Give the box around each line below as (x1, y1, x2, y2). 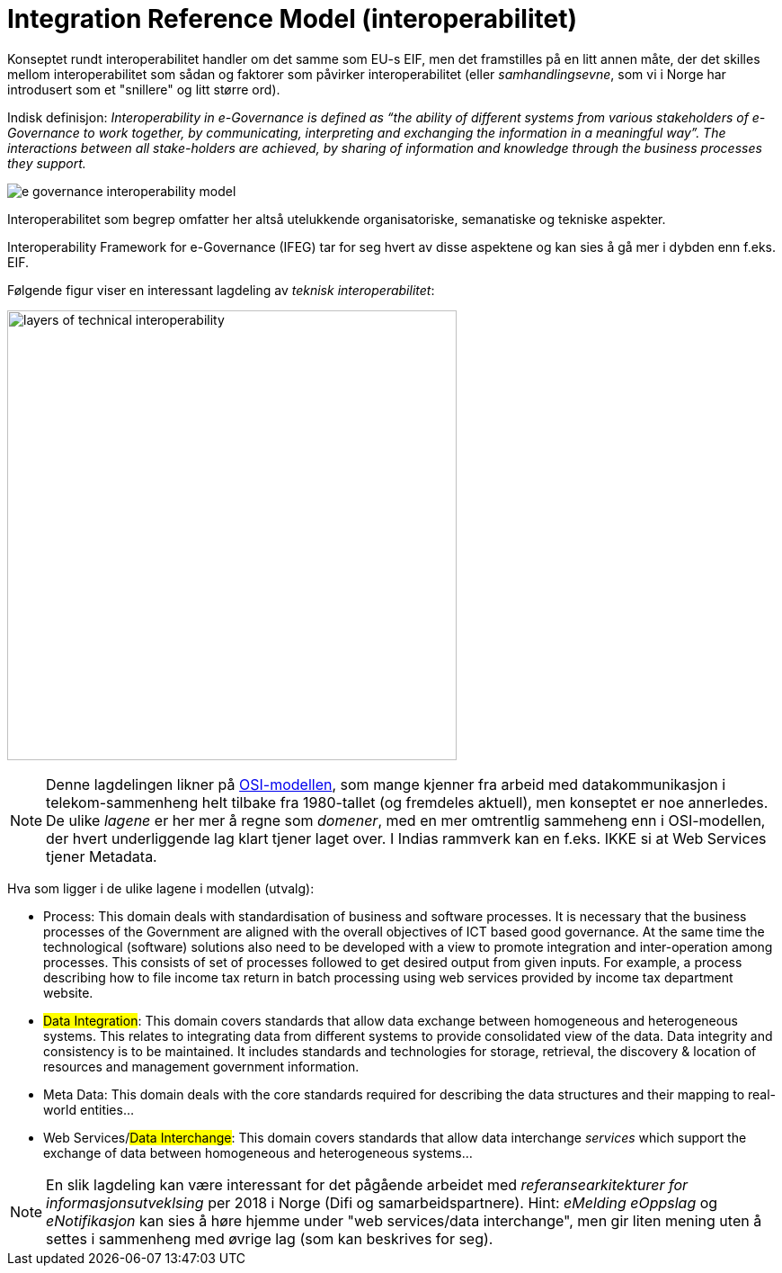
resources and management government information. (43, 1058, 360, 1074)
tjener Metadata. (46, 847, 157, 865)
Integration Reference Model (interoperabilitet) (7, 4, 577, 34)
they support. (7, 155, 86, 171)
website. (43, 984, 93, 1000)
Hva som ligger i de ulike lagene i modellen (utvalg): (7, 880, 315, 896)
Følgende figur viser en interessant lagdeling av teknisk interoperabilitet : (7, 282, 435, 298)
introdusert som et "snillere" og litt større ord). (7, 81, 280, 97)
